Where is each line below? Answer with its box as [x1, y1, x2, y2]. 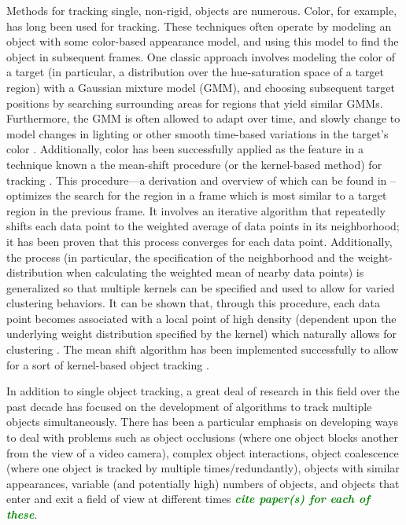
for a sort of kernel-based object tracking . [6, 356, 209, 373]
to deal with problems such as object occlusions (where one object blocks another [6, 429, 398, 446]
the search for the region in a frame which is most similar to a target [55, 187, 387, 204]
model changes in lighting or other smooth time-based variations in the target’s [6, 125, 389, 141]
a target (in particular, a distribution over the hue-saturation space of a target [6, 64, 385, 80]
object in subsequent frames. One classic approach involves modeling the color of [6, 48, 396, 64]
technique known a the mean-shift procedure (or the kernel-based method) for [6, 156, 382, 172]
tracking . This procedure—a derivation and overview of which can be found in [6, 171, 387, 188]
